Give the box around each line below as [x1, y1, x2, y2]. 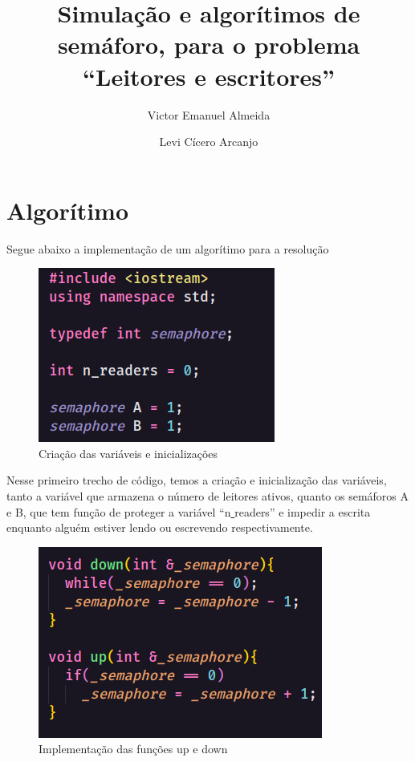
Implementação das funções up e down [39, 740, 228, 757]
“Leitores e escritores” [83, 59, 335, 92]
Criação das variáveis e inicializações [39, 444, 218, 461]
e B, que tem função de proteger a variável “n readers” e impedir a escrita [6, 503, 371, 520]
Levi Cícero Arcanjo [159, 133, 258, 150]
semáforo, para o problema [57, 28, 360, 61]
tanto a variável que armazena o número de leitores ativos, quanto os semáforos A [6, 488, 409, 504]
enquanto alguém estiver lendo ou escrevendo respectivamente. [6, 519, 313, 536]
